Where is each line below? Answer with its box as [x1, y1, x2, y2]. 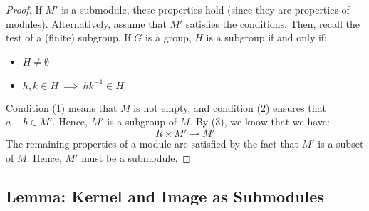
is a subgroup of [107, 114, 177, 129]
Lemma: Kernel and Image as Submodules [6, 185, 324, 207]
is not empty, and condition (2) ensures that [133, 100, 326, 115]
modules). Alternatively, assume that [6, 16, 167, 31]
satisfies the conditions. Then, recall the [186, 16, 360, 31]
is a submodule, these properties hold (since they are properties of [61, 2, 350, 16]
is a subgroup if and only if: [206, 30, 327, 45]
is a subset [318, 135, 364, 150]
